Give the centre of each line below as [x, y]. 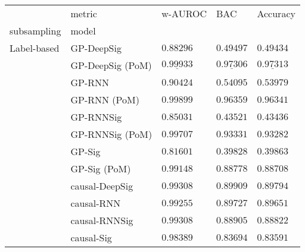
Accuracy [276, 13]
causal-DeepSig [102, 186]
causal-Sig [91, 237]
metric [84, 13]
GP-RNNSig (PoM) [111, 134]
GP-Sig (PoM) [101, 168]
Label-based [35, 48]
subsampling [35, 31]
